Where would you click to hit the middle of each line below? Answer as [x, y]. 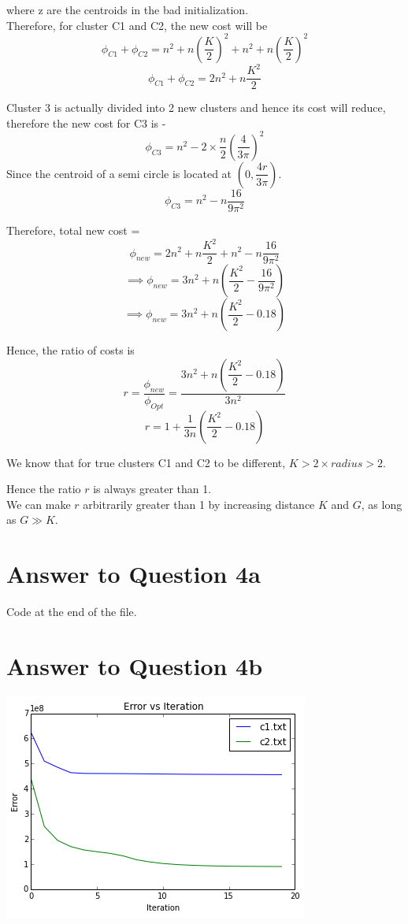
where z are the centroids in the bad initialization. [128, 9]
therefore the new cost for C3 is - [86, 122]
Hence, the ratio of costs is [70, 350]
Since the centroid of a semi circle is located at [119, 173]
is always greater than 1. [152, 489]
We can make [39, 504]
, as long [382, 504]
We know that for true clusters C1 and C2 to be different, [146, 462]
